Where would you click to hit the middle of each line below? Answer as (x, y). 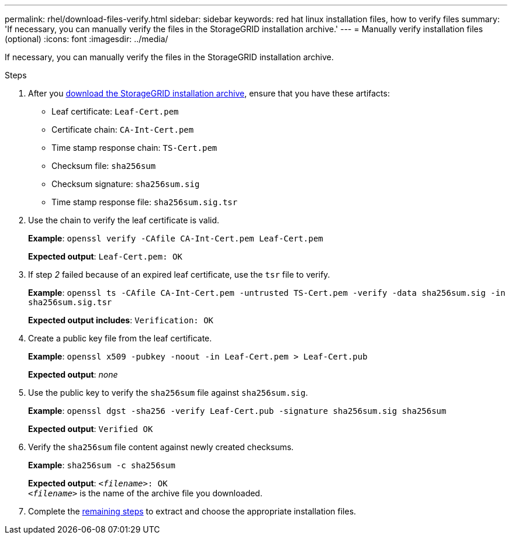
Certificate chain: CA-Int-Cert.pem (123, 129)
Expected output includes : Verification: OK (121, 320)
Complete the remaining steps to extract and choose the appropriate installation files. (192, 511)
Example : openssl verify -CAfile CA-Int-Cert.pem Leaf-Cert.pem (176, 238)
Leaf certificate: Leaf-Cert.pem (115, 111)
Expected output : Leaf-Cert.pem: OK (105, 256)
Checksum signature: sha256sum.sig (126, 184)
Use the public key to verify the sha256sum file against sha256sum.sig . (168, 393)
